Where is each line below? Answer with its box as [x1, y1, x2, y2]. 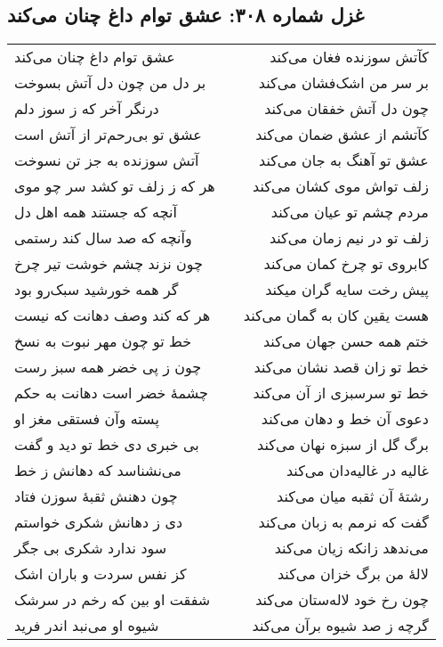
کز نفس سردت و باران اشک [14, 563, 187, 585]
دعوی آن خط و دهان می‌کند [261, 408, 429, 430]
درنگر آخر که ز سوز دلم [14, 98, 159, 119]
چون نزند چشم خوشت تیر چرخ [14, 253, 203, 274]
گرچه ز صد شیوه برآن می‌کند [252, 615, 429, 636]
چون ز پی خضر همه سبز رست [14, 356, 202, 378]
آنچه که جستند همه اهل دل [14, 201, 177, 223]
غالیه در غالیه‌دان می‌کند [286, 460, 429, 481]
